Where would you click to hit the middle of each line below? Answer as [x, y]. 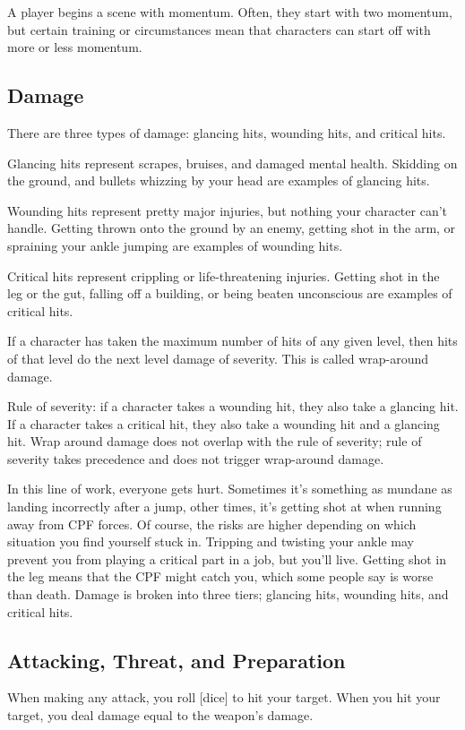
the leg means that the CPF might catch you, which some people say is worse [220, 576]
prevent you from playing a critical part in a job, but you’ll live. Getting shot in [227, 558]
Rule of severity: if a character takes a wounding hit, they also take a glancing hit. [233, 406]
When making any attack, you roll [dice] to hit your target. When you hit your [224, 697]
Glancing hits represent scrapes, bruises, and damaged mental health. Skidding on [232, 163]
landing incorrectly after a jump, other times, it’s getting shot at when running [224, 507]
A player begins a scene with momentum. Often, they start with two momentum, [230, 12]
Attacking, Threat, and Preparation [177, 660]
